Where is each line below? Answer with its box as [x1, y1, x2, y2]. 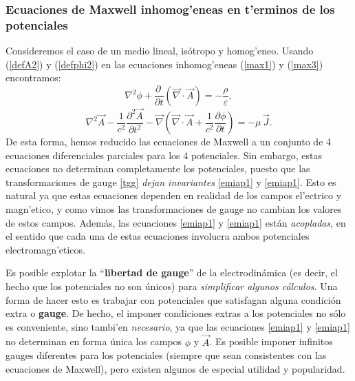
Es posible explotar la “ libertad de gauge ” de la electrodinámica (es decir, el [6, 265, 338, 280]
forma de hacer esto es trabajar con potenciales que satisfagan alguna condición [6, 292, 341, 307]
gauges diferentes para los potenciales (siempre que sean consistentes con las [6, 348, 327, 362]
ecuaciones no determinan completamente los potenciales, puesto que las [6, 161, 310, 176]
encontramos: [6, 70, 61, 85]
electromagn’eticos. [6, 242, 85, 256]
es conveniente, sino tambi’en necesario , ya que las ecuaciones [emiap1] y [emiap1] [6, 319, 350, 333]
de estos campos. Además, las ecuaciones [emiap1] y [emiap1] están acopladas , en [6, 215, 346, 229]
